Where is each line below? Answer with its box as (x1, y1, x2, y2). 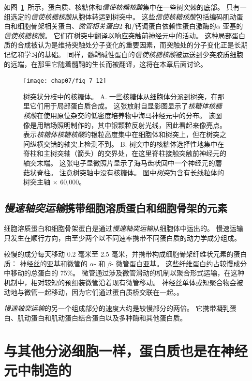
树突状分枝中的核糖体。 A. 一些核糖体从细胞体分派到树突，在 (23, 91, 218, 101)
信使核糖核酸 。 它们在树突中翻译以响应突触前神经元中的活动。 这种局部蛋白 (4, 30, 246, 40)
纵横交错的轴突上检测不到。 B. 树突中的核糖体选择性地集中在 (30, 138, 224, 149)
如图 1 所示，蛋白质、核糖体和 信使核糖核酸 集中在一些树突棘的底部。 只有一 (4, 2, 247, 12)
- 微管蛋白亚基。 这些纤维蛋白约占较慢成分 (111, 258, 247, 268)
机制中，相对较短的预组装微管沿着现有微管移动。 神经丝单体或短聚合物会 (4, 277, 237, 287)
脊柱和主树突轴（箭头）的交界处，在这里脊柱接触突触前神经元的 (23, 148, 226, 158)
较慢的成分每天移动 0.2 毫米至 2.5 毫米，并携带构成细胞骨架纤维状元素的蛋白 (4, 249, 247, 259)
